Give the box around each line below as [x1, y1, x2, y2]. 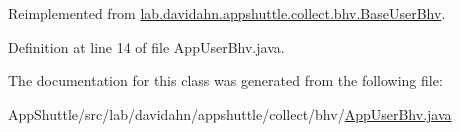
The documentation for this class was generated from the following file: [8, 70, 443, 91]
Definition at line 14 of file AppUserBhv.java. [8, 36, 285, 57]
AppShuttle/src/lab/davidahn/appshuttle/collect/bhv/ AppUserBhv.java [8, 103, 452, 124]
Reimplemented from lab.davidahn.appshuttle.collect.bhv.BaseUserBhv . [8, 3, 446, 23]
